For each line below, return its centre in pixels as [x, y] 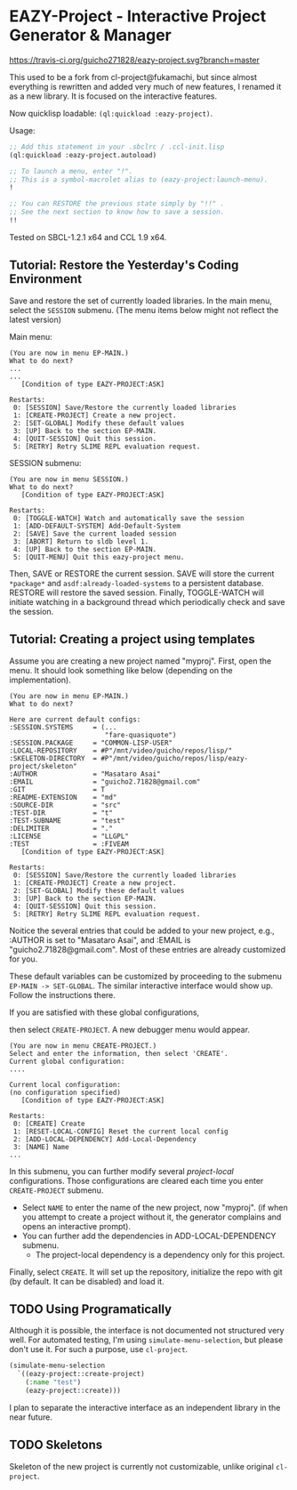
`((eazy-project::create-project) [81, 1374]
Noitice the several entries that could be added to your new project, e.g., [142, 930]
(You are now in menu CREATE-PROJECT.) [83, 1046]
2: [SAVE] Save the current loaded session [95, 534]
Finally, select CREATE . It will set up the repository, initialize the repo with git [146, 1272]
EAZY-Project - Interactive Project [138, 16]
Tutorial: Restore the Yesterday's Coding [124, 266]
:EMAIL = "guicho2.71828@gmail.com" [105, 781]
